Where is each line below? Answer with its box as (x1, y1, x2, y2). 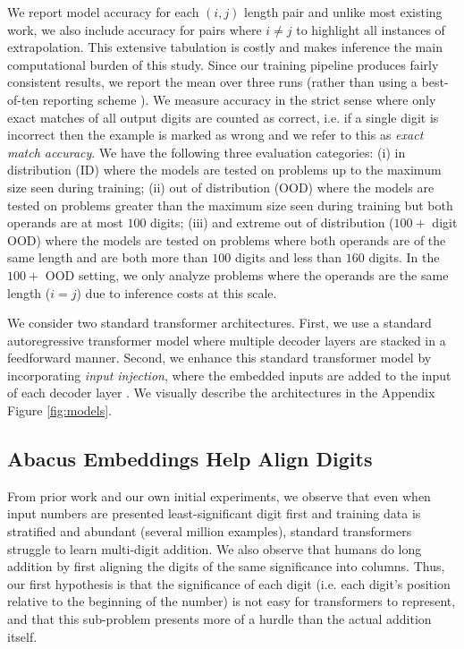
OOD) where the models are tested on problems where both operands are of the (7, 230, 446, 249)
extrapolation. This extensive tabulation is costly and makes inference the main (7, 38, 443, 56)
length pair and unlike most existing (244, 3, 443, 21)
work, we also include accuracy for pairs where (7, 20, 262, 38)
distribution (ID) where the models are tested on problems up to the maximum (7, 160, 442, 179)
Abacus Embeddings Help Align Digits (7, 445, 373, 473)
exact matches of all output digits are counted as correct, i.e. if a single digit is (7, 107, 439, 126)
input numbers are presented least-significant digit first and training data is (7, 504, 421, 523)
